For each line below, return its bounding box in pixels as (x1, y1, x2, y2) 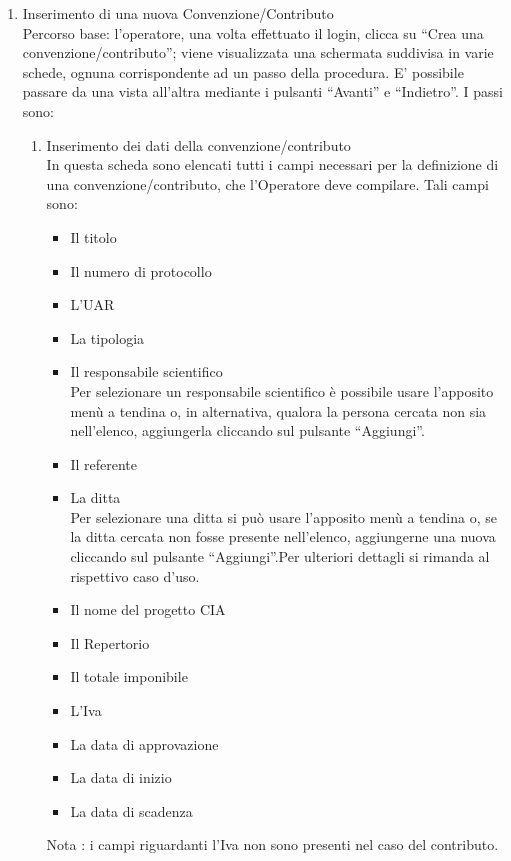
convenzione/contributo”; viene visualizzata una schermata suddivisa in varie (22, 42, 494, 63)
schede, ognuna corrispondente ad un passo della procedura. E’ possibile (22, 61, 464, 82)
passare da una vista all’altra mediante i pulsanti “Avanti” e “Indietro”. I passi (22, 81, 503, 102)
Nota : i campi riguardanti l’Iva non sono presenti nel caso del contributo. (46, 834, 499, 855)
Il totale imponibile (70, 666, 188, 687)
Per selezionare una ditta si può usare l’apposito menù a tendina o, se (70, 506, 497, 527)
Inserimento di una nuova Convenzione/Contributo (22, 3, 334, 23)
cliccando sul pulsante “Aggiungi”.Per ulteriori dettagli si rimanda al (70, 546, 490, 567)
